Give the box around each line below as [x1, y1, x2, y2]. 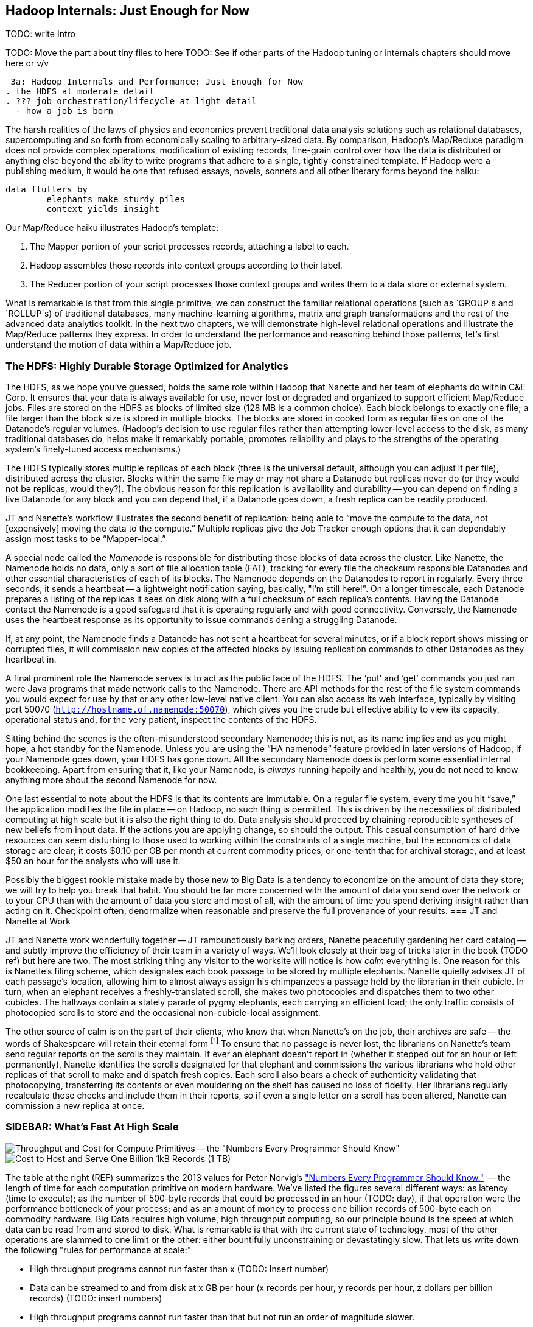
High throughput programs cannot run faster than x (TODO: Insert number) [30, 1263, 329, 1274]
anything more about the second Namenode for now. [5, 775, 217, 786]
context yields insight [46, 204, 159, 214]
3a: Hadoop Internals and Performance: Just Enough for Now [10, 77, 303, 87]
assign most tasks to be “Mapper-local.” [5, 533, 166, 544]
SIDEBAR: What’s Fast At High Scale [5, 1121, 179, 1133]
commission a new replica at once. [5, 1100, 145, 1111]
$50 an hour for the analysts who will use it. [5, 856, 181, 867]
